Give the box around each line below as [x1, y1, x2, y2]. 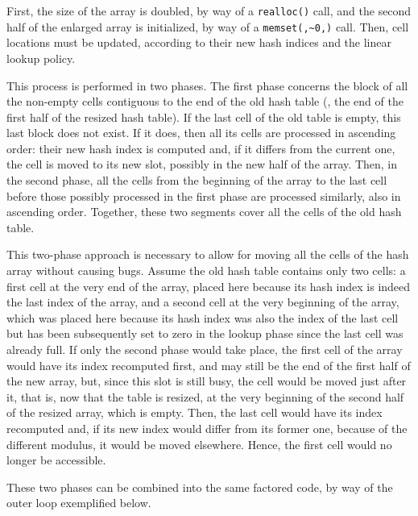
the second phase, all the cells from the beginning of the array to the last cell [6, 172, 387, 189]
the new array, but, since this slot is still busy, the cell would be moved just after [6, 372, 407, 389]
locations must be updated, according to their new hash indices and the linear [6, 34, 392, 51]
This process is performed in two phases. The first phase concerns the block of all [6, 77, 408, 94]
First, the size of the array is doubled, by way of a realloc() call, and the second [6, 2, 412, 19]
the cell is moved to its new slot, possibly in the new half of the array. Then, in [6, 156, 398, 173]
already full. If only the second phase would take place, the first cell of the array [6, 341, 403, 357]
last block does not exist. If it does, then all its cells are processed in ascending [6, 124, 396, 141]
